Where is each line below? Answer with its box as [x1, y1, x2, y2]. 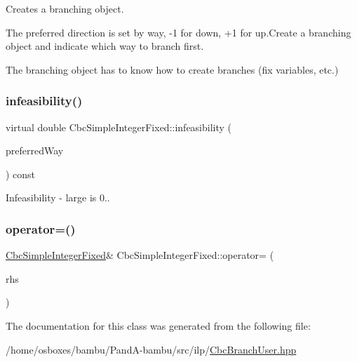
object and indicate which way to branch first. [6, 39, 204, 53]
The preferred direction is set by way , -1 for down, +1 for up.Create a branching [6, 25, 351, 39]
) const [6, 166, 36, 181]
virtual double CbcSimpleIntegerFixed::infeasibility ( [6, 119, 232, 134]
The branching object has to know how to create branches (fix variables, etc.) [6, 62, 339, 76]
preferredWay [6, 143, 64, 158]
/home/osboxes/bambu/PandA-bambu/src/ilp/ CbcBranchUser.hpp [6, 342, 297, 356]
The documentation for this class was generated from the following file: [6, 318, 311, 333]
